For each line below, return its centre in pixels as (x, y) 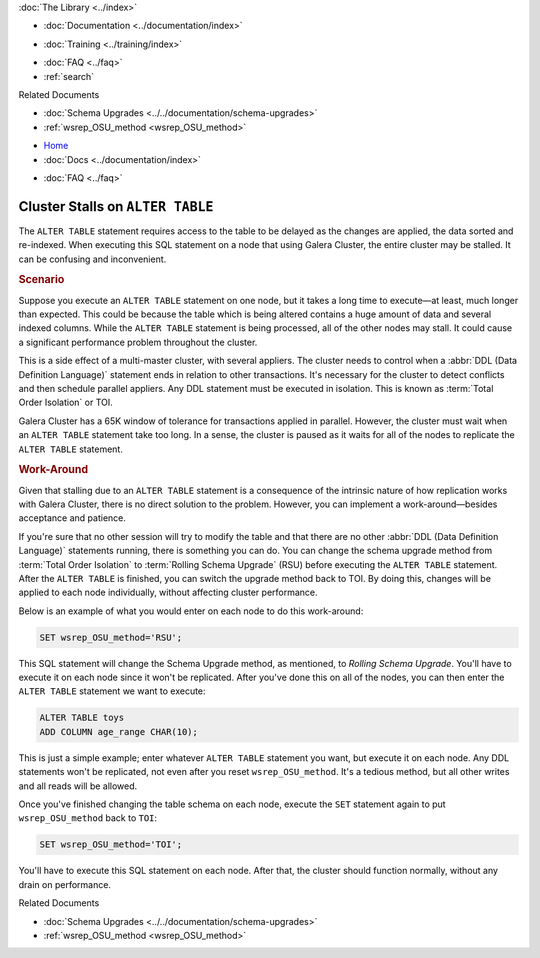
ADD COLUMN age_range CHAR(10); (119, 731)
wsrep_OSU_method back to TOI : (88, 818)
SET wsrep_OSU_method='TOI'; (111, 844)
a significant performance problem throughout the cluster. (138, 342)
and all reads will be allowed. (78, 786)
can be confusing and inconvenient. (92, 259)
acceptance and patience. (72, 518)
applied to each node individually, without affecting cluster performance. (168, 592)
